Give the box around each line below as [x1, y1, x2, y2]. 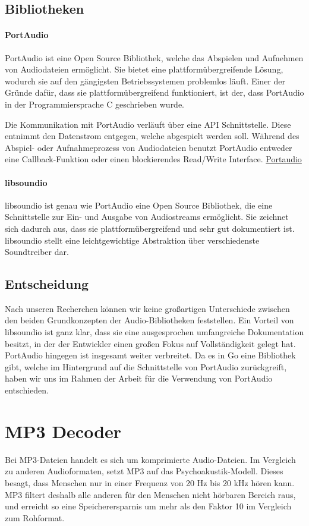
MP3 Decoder [5, 418, 122, 443]
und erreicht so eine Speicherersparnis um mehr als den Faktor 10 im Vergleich [5, 500, 292, 512]
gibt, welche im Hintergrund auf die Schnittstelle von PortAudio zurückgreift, [5, 360, 287, 373]
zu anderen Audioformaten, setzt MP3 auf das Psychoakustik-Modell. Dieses [5, 465, 283, 477]
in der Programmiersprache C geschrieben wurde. [5, 97, 185, 110]
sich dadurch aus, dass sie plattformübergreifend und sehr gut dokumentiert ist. [5, 222, 295, 234]
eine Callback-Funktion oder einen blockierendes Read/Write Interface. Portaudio [5, 153, 302, 165]
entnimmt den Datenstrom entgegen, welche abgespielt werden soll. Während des [5, 130, 299, 142]
